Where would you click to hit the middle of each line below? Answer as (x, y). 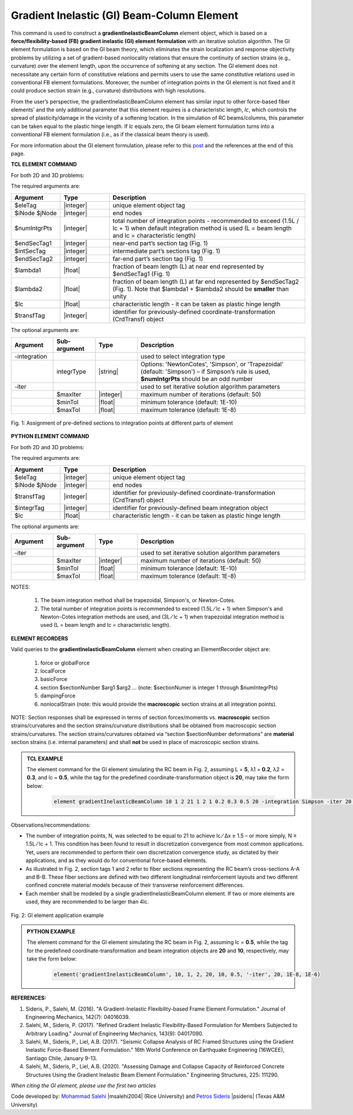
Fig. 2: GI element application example (57, 915)
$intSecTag (30, 251)
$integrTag (29, 508)
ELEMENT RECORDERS (39, 638)
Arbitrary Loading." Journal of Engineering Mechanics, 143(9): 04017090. (114, 1033)
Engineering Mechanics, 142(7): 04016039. (78, 1017)
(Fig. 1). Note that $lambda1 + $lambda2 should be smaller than (201, 289)
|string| (109, 371)
